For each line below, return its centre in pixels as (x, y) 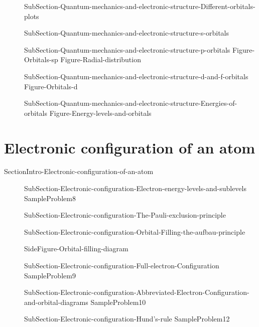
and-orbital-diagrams (56, 302)
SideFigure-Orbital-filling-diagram (76, 249)
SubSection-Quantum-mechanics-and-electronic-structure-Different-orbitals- (140, 6)
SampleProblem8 (50, 198)
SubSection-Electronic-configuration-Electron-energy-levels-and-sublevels (135, 188)
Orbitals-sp (41, 59)
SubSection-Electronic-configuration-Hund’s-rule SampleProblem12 (127, 319)
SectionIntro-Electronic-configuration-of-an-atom (79, 171)
